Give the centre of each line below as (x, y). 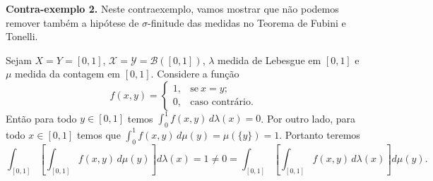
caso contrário (220, 102)
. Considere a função (195, 74)
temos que (99, 134)
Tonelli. (22, 36)
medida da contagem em (68, 74)
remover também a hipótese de (72, 22)
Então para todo (41, 118)
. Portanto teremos (320, 134)
